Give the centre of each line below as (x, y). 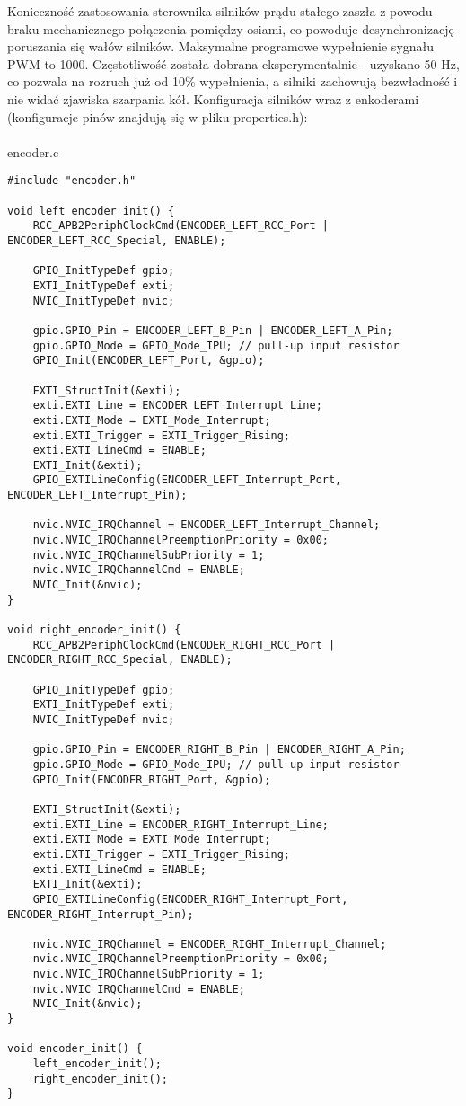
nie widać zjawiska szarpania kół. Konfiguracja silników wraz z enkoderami (213, 98)
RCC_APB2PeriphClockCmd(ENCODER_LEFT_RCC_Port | (180, 226)
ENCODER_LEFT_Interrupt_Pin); (97, 495)
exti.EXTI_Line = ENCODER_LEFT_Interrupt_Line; (177, 406)
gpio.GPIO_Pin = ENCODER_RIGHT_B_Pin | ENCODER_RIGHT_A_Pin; (219, 750)
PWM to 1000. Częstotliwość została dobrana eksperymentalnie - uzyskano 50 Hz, (233, 63)
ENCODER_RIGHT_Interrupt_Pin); (101, 914)
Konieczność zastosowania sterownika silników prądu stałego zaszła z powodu (220, 11)
